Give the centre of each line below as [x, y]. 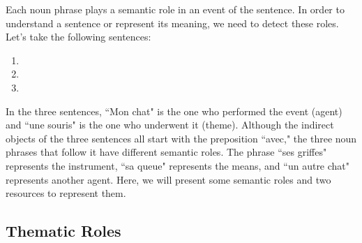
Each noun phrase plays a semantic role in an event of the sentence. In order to [175, 9]
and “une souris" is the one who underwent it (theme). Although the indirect [170, 125]
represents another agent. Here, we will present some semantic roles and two [168, 179]
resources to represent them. [66, 193]
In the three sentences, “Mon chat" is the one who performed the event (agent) [174, 111]
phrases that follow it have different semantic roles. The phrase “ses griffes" [166, 152]
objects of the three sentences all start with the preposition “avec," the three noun [181, 138]
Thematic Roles [63, 231]
